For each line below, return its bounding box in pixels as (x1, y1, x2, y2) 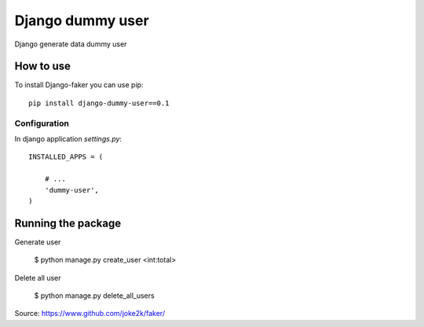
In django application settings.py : (14, 134, 122, 143)
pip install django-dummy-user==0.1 (28, 98, 170, 108)
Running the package (14, 216, 122, 230)
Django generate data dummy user (14, 39, 127, 49)
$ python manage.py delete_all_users (34, 291, 155, 300)
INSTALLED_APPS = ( (28, 152, 104, 161)
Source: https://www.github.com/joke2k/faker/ (14, 309, 165, 318)
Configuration (14, 118, 70, 129)
